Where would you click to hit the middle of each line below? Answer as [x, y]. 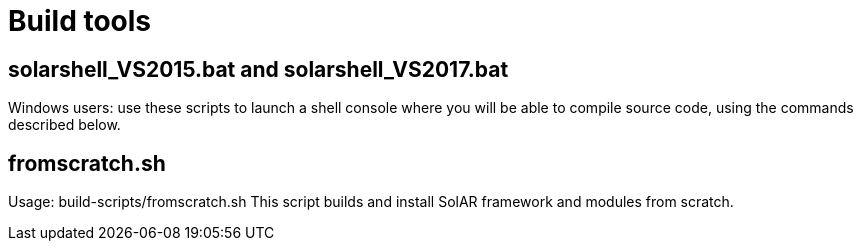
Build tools [80, 21]
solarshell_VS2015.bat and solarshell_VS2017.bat [258, 69]
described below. [64, 125]
